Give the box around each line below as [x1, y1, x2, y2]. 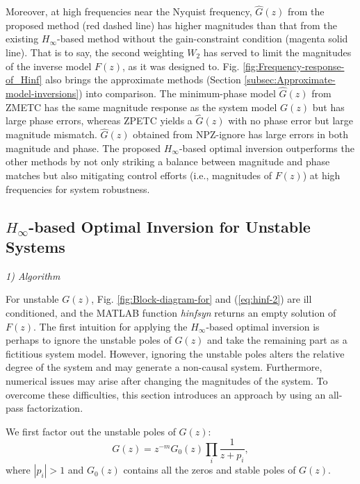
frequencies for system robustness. [6, 181, 150, 196]
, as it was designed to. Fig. [122, 58, 240, 73]
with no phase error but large [228, 113, 354, 128]
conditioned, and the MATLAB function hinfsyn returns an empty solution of [6, 305, 336, 319]
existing [6, 31, 39, 46]
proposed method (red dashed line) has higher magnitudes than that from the [6, 17, 337, 32]
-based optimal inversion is [206, 319, 320, 333]
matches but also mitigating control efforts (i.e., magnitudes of [6, 168, 272, 182]
